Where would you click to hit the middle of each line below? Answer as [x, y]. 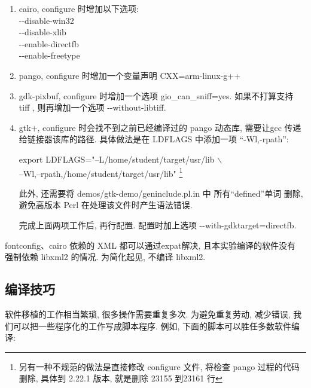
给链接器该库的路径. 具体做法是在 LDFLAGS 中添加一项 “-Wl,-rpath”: [154, 139]
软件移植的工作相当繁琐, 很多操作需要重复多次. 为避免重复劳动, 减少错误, [148, 314]
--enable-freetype [49, 55]
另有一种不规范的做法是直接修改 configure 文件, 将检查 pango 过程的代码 [159, 366]
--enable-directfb [49, 43]
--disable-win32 [46, 20]
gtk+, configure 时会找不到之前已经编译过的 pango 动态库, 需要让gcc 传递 [160, 127]
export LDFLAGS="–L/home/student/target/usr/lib [117, 159]
